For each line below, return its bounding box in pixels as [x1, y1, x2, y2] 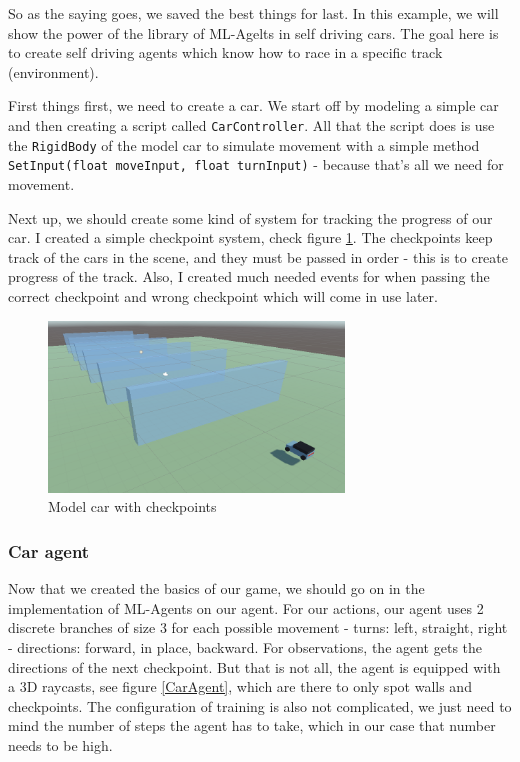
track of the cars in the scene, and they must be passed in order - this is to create [8, 246, 508, 267]
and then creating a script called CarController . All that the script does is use [8, 114, 495, 135]
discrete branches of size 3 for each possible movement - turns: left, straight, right [8, 617, 508, 638]
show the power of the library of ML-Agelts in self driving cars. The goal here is [8, 22, 499, 43]
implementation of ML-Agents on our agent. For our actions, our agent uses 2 [8, 597, 484, 618]
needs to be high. [8, 735, 113, 755]
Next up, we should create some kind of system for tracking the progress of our [8, 207, 493, 228]
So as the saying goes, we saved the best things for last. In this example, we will [8, 3, 499, 23]
